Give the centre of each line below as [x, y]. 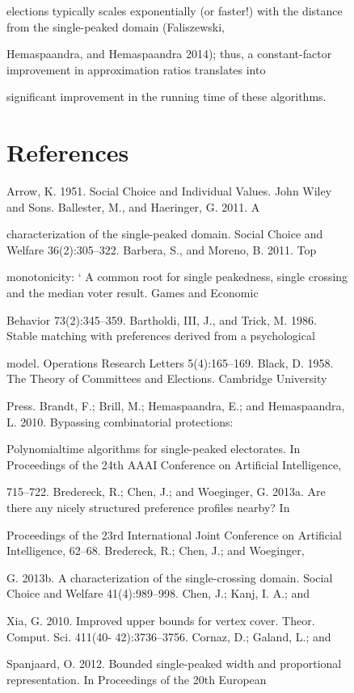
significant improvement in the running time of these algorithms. [166, 97]
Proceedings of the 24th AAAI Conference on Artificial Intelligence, [174, 464]
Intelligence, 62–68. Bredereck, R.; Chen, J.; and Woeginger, [156, 550]
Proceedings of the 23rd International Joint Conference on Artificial [174, 534]
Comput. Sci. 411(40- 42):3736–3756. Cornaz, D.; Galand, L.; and [169, 636]
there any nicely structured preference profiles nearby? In [148, 507]
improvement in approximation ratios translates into [136, 69]
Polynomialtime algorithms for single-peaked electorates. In [154, 449]
